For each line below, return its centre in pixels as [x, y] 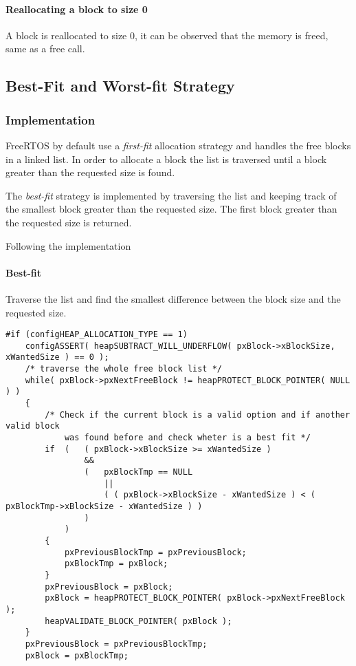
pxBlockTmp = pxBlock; [116, 564]
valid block [33, 426]
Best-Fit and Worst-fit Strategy [120, 86]
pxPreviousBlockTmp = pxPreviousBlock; [155, 552]
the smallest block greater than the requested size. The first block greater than [171, 209]
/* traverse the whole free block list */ [123, 369]
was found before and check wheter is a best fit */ [187, 438]
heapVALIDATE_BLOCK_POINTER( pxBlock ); [138, 621]
